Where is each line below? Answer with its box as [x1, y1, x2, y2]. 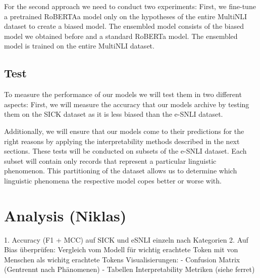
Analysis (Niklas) [4, 205, 127, 225]
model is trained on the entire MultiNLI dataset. [4, 40, 154, 51]
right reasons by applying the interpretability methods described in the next [4, 135, 240, 146]
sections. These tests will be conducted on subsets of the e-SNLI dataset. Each [4, 146, 247, 156]
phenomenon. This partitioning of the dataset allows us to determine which [4, 165, 237, 176]
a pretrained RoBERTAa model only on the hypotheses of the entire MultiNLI [4, 11, 247, 21]
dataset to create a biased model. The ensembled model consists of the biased [4, 21, 244, 31]
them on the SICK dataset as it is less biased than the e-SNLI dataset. [4, 109, 223, 119]
